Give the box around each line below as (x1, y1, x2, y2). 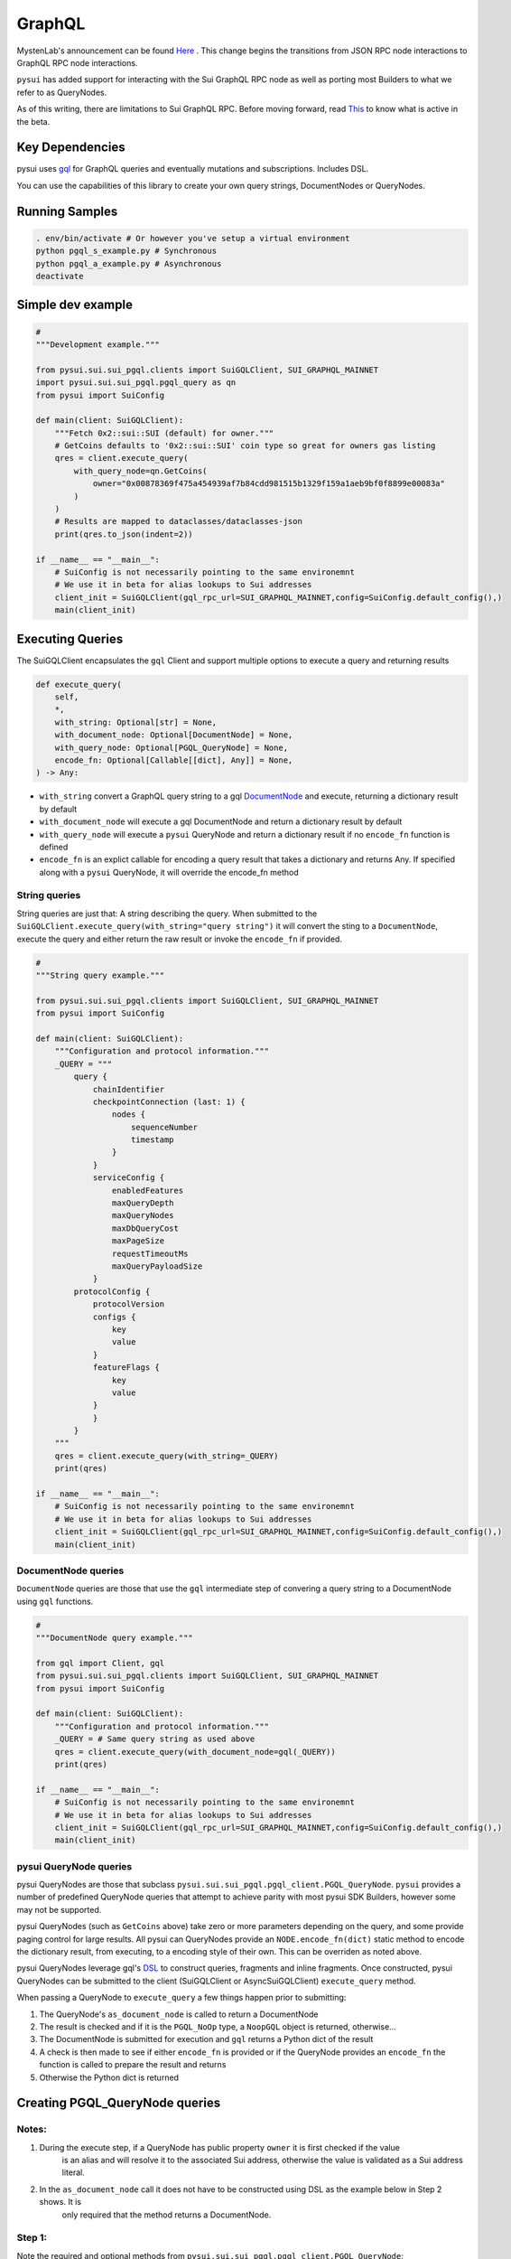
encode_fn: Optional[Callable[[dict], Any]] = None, (54, 755, 293, 765)
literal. (61, 2167, 85, 2178)
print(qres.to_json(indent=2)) (54, 529, 193, 539)
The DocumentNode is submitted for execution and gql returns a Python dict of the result (39, 2034, 374, 2045)
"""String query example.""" (35, 970, 165, 980)
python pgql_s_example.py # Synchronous (35, 246, 217, 257)
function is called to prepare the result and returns (39, 2059, 227, 2070)
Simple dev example (16, 297, 133, 313)
